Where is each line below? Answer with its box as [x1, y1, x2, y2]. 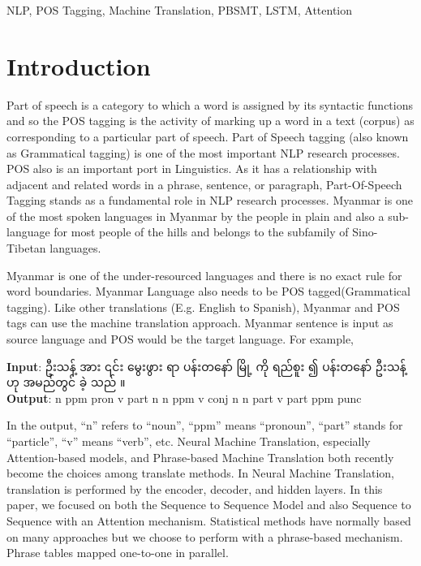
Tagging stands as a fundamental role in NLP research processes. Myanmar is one [6, 192, 413, 209]
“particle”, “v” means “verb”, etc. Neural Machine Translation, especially [6, 433, 371, 449]
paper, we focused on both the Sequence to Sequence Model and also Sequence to [6, 496, 411, 513]
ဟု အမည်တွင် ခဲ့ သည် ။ [6, 374, 126, 391]
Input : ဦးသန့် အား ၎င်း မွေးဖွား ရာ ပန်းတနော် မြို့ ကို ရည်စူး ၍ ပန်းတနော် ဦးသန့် [6, 357, 406, 374]
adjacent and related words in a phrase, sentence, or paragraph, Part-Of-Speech [6, 175, 402, 192]
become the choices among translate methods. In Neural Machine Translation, [6, 464, 394, 482]
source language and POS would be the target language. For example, [6, 331, 354, 348]
